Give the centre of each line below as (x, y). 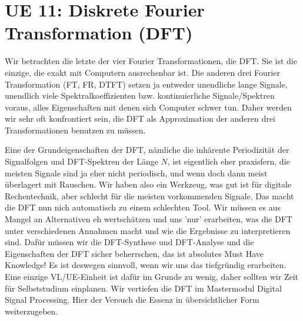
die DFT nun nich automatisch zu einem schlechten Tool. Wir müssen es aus (143, 207)
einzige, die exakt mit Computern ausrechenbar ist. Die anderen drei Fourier (142, 72)
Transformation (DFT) (99, 33)
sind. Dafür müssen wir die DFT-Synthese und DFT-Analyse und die (129, 242)
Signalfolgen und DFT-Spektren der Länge (81, 161)
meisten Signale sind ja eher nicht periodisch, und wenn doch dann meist (136, 173)
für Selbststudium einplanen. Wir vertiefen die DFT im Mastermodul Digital (143, 288)
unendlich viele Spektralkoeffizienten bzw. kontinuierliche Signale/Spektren (140, 96)
